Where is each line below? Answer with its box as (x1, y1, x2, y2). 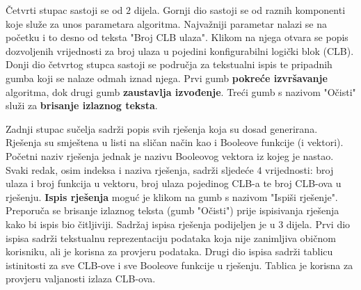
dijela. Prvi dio (286, 216, 351, 231)
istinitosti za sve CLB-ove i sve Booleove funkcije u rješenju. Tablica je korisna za (6, 257, 353, 272)
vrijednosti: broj (265, 162, 334, 177)
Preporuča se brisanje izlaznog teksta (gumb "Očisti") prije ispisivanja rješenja (6, 203, 339, 218)
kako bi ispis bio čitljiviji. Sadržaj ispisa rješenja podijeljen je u (6, 216, 275, 231)
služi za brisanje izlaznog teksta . (6, 98, 158, 113)
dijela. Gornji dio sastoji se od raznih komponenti (134, 3, 346, 17)
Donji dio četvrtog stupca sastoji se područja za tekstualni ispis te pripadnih (6, 57, 332, 72)
